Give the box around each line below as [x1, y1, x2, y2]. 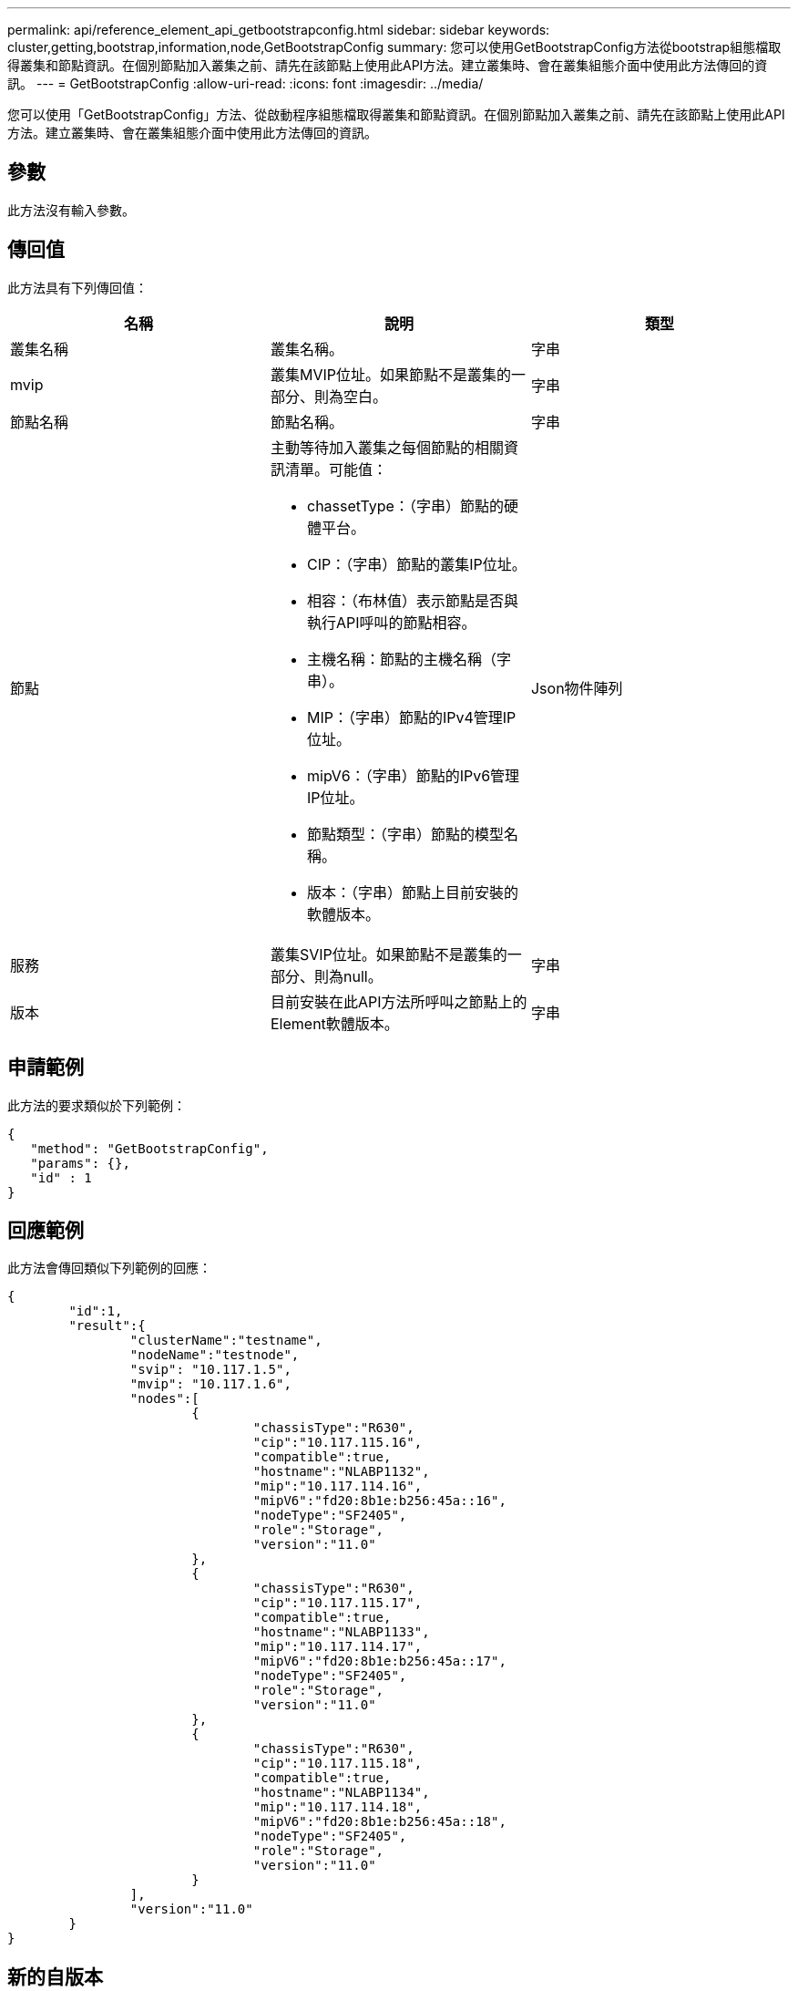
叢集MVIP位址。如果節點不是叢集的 [270, 365, 511, 384]
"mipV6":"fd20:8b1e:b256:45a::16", [252, 1493, 506, 1509]
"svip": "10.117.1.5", [129, 1362, 292, 1377]
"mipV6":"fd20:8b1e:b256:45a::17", [252, 1654, 506, 1669]
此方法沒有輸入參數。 [7, 201, 135, 218]
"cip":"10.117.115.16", [252, 1435, 423, 1450]
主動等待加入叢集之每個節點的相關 [270, 438, 504, 457]
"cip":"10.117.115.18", [252, 1756, 423, 1771]
